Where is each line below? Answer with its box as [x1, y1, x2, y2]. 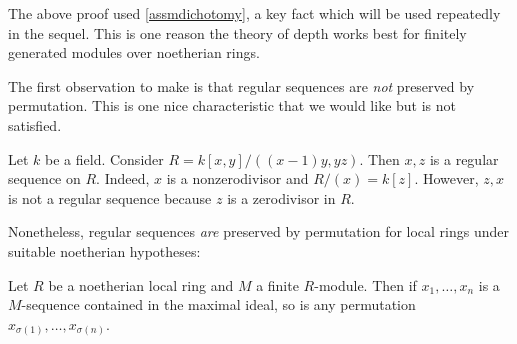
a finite [256, 274, 299, 295]
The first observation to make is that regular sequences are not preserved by [8, 75, 475, 96]
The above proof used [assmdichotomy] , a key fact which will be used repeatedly [8, 3, 501, 23]
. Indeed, [96, 168, 150, 189]
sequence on [8, 168, 81, 189]
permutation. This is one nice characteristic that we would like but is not [8, 95, 457, 116]
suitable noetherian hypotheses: [8, 240, 201, 261]
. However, [414, 168, 479, 189]
